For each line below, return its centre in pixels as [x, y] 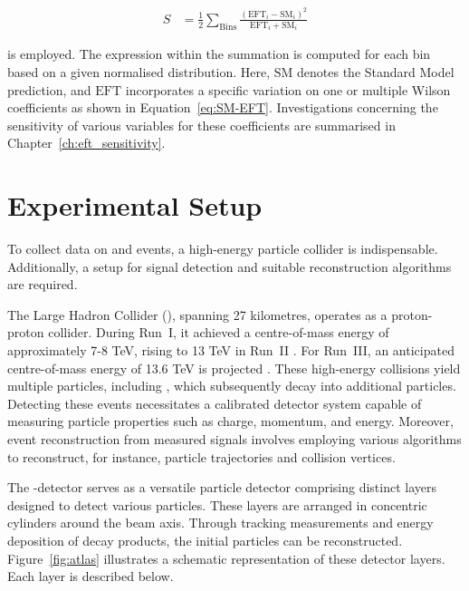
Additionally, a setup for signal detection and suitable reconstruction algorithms [230, 266]
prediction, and [49, 89]
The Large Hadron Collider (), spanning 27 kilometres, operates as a [197, 314]
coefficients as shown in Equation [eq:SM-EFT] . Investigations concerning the [223, 107]
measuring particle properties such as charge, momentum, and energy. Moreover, [230, 421]
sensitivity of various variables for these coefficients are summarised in [201, 125]
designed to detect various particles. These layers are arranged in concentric [217, 504]
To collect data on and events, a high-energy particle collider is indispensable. [223, 249]
